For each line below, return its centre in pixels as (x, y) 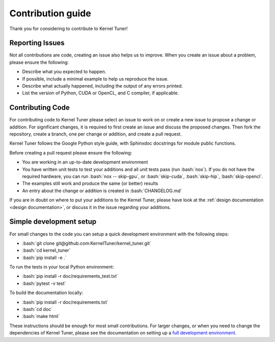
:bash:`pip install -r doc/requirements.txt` (65, 302)
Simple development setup (53, 222)
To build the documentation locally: (46, 293)
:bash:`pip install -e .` (44, 257)
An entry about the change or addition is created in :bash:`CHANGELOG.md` (102, 191)
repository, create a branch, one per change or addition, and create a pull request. (95, 134)
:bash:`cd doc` (37, 309)
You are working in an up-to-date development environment (85, 162)
